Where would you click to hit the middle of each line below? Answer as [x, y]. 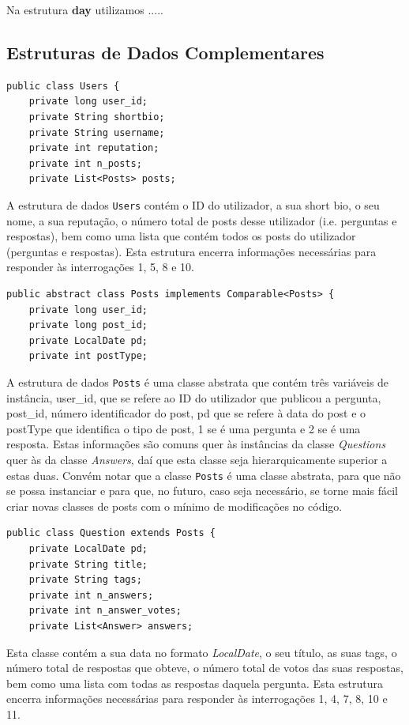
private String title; [88, 564]
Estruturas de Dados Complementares [165, 52]
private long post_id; [88, 325]
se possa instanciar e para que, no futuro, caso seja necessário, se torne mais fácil [202, 491]
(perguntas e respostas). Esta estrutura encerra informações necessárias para [191, 251]
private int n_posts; [85, 163]
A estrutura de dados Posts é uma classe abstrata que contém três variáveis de [198, 381]
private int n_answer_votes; [105, 611]
